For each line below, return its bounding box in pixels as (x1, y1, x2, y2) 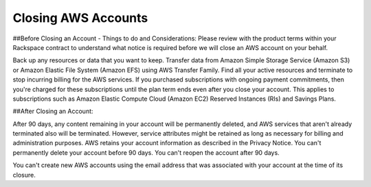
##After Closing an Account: (12, 107, 93, 116)
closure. (12, 171, 36, 179)
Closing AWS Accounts (12, 10, 148, 25)
